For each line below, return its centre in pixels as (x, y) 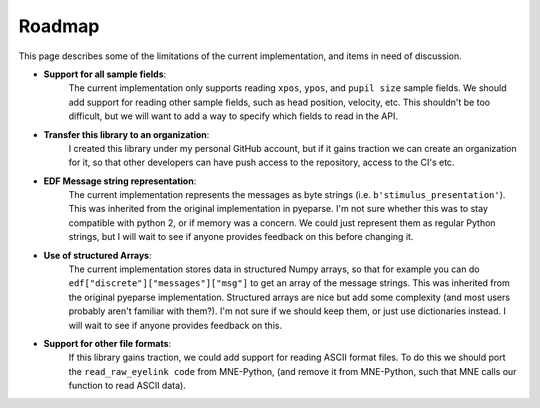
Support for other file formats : (107, 343)
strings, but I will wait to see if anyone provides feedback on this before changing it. (241, 237)
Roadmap (59, 26)
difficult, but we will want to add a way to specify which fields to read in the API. (233, 116)
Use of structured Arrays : (97, 255)
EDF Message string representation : (120, 181)
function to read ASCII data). (127, 386)
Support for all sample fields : (105, 74)
